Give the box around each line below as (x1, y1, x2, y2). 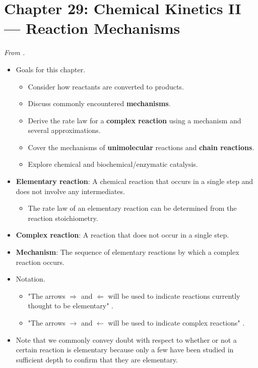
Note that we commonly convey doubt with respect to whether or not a (16, 334, 237, 345)
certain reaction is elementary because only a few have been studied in (16, 344, 234, 355)
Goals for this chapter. (16, 64, 86, 74)
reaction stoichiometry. (28, 212, 98, 223)
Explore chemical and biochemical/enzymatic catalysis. (28, 159, 198, 169)
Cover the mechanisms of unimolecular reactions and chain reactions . (28, 142, 254, 152)
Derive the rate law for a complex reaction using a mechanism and (28, 115, 241, 125)
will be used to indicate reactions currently (108, 290, 240, 301)
